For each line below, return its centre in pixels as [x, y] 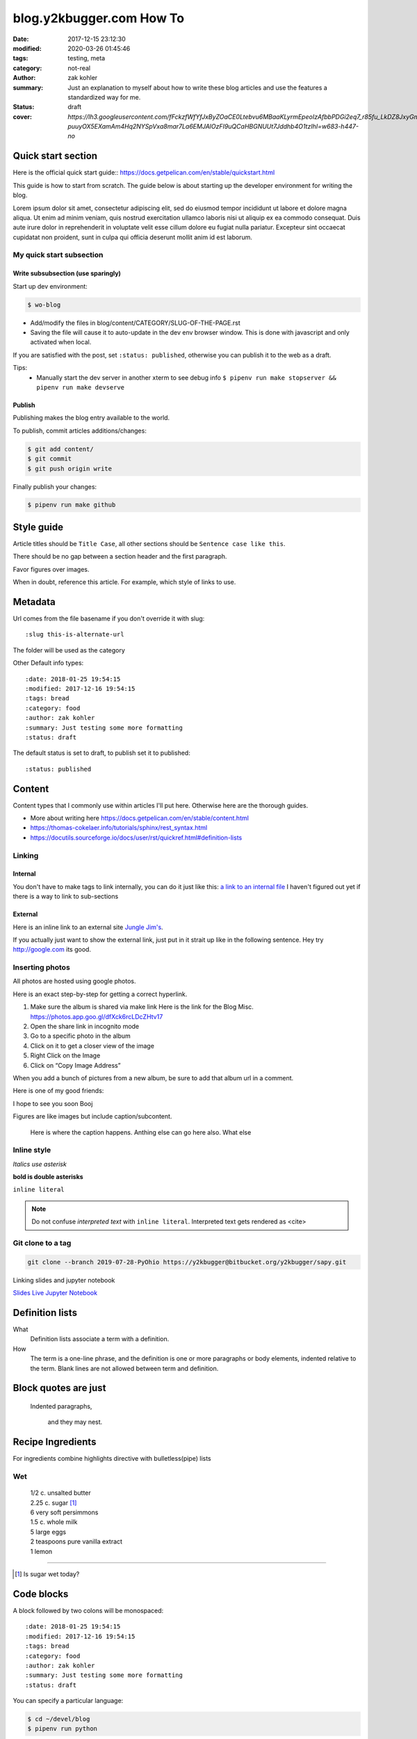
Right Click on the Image [65, 1056]
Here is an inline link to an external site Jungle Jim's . [88, 927]
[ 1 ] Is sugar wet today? [47, 1574]
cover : [23, 117]
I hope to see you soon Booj [53, 1103]
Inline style [32, 1150]
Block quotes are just [59, 1388]
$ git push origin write [70, 468]
